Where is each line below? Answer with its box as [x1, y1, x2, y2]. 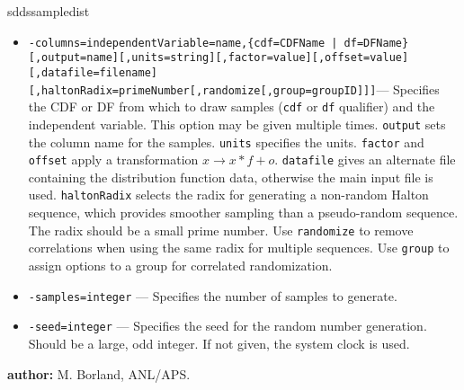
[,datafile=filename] [28, 66, 157, 79]
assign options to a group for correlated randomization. [28, 256, 333, 274]
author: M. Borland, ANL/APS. [7, 364, 191, 383]
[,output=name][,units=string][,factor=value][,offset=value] [28, 51, 409, 65]
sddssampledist [7, 2, 90, 20]
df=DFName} [344, 36, 409, 49]
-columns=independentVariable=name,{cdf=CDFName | [28, 36, 338, 49]
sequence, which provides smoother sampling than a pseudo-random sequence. [28, 203, 459, 222]
